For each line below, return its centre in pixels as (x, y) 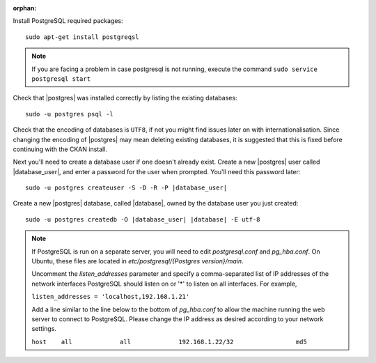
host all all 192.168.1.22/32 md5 (170, 342)
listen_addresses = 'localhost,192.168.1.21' (111, 297)
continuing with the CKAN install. (60, 149)
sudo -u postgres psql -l (70, 114)
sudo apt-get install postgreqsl (82, 37)
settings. (44, 329)
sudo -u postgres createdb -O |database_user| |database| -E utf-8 (143, 219)
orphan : (25, 8)
